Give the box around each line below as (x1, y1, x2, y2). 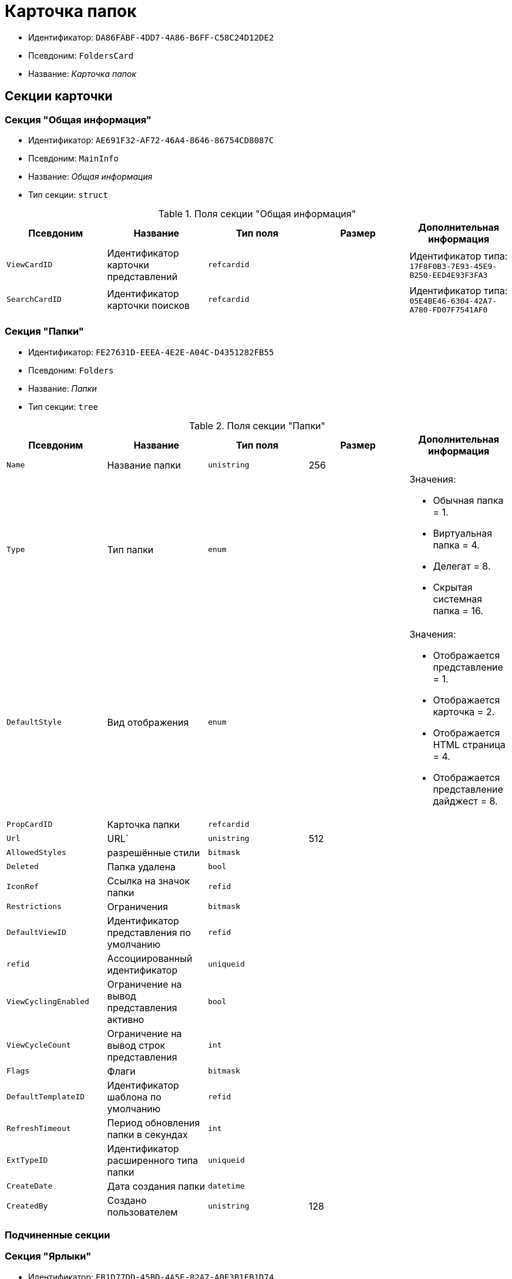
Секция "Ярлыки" (5, 1250, 92, 1263)
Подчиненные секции (5, 1229, 110, 1241)
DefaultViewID (6, 928, 66, 937)
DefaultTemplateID (6, 1092, 85, 1102)
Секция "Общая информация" (5, 113, 151, 126)
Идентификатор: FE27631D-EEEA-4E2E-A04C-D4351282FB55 (28, 346, 274, 357)
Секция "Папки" (5, 325, 84, 338)
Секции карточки (5, 89, 113, 104)
